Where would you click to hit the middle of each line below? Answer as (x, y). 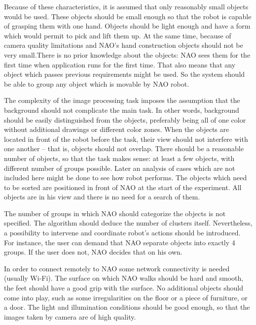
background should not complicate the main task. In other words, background (122, 110)
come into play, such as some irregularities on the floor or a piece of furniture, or (126, 297)
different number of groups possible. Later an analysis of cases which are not (120, 168)
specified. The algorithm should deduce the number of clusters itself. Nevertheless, (128, 223)
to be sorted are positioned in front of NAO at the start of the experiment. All (123, 187)
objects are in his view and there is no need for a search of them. (102, 197)
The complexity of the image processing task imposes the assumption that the (122, 100)
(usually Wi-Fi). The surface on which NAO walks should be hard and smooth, (124, 278)
